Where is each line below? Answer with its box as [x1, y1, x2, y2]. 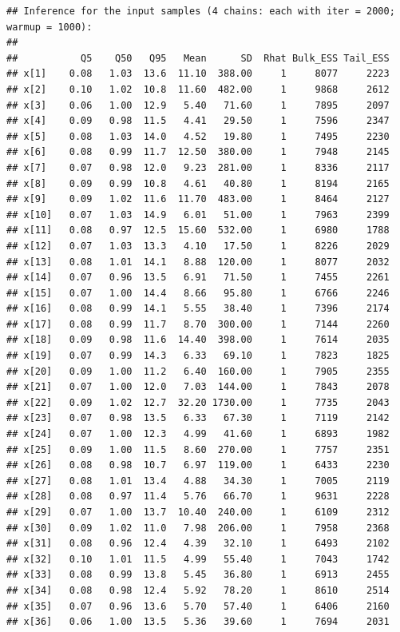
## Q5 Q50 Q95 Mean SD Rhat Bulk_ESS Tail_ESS [6, 52, 390, 64]
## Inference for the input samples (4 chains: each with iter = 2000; [6, 6, 395, 17]
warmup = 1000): [6, 21, 93, 33]
